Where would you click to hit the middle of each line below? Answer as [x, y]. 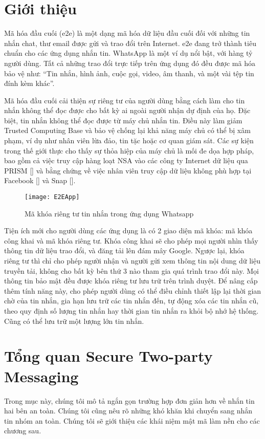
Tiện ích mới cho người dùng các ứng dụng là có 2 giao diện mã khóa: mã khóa [128, 231]
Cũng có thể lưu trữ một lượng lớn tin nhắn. [74, 321]
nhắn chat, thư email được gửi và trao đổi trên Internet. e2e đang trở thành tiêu [130, 43]
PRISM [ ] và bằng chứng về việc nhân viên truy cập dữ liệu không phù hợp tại [128, 170]
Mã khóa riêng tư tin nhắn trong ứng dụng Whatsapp [109, 213]
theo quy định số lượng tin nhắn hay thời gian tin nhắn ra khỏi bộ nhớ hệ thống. [131, 311]
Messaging [41, 376]
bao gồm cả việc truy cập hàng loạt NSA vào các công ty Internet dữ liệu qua [126, 160]
